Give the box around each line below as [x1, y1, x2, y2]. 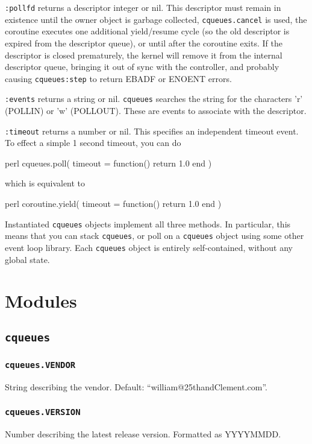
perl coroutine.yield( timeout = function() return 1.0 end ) [5, 197, 222, 210]
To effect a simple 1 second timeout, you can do [5, 136, 181, 149]
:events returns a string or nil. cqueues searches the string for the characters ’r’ [5, 92, 303, 105]
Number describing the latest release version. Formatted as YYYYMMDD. [5, 428, 281, 440]
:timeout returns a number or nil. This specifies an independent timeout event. [5, 124, 299, 137]
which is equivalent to [5, 177, 86, 189]
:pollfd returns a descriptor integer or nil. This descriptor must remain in [5, 1, 281, 13]
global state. [5, 253, 50, 265]
